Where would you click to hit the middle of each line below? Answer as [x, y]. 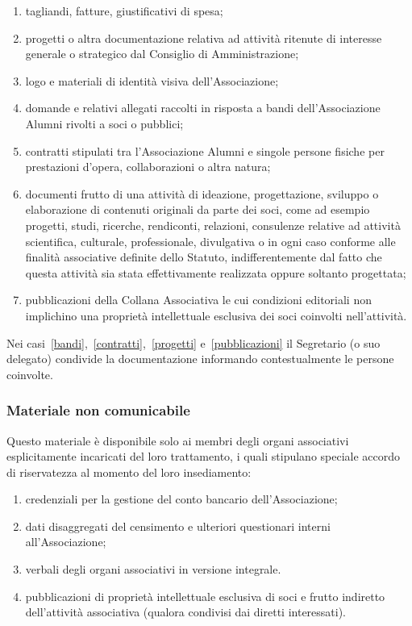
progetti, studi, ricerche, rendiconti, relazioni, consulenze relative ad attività [213, 225]
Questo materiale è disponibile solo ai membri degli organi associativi [178, 440]
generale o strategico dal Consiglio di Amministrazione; [162, 54]
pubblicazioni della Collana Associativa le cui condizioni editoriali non [198, 300]
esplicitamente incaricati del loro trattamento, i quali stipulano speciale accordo [204, 456]
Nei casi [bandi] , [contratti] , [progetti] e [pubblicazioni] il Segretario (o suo [194, 342]
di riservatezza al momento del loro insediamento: [129, 472]
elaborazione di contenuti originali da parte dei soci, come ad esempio [198, 209]
